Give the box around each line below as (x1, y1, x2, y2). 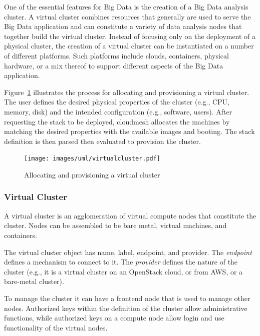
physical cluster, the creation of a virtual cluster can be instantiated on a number (4, 40, 254, 51)
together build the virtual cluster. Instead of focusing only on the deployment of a (4, 30, 256, 41)
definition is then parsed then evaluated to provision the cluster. (4, 135, 201, 146)
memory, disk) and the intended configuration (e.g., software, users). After (4, 106, 232, 116)
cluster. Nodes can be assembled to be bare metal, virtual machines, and (4, 220, 227, 230)
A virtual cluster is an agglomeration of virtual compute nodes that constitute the (4, 210, 256, 220)
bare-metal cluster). (4, 276, 64, 286)
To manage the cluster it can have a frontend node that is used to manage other (4, 292, 250, 303)
